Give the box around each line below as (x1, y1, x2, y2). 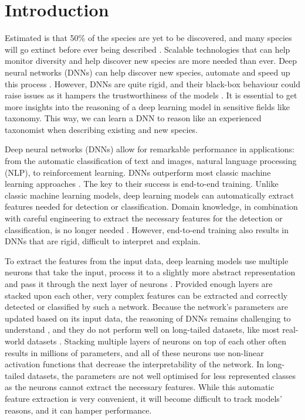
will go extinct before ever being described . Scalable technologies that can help (5, 43, 290, 55)
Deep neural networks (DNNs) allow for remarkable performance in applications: (5, 143, 295, 155)
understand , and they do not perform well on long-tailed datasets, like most (5, 323, 280, 336)
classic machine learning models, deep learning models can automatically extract (5, 189, 294, 201)
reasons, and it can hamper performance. (5, 404, 152, 416)
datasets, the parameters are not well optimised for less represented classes (27, 369, 296, 381)
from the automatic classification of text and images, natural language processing (5, 155, 297, 167)
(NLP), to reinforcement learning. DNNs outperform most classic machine (5, 166, 271, 178)
